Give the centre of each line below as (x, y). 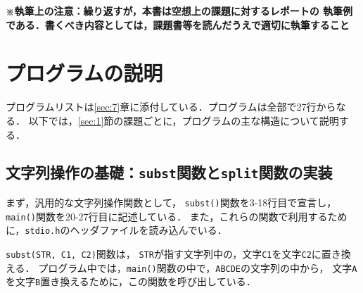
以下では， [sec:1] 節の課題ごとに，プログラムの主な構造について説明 (184, 120)
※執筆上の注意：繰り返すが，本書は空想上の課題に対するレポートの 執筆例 (179, 11)
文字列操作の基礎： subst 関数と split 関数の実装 (169, 172)
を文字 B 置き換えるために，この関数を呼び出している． (131, 281)
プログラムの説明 (84, 73)
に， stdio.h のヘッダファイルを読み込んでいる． (116, 230)
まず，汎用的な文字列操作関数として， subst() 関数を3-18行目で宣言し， (171, 202)
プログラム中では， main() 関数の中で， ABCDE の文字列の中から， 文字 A (198, 267)
